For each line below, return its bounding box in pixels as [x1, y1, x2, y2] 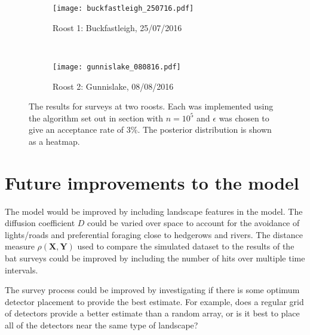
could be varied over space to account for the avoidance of [87, 217, 300, 229]
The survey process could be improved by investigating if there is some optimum [5, 284, 300, 296]
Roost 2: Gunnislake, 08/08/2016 [53, 80, 174, 92]
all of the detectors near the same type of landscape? [5, 318, 198, 331]
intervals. [5, 263, 38, 276]
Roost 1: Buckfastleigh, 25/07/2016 [53, 21, 182, 33]
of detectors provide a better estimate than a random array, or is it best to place [5, 307, 300, 319]
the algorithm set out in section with [29, 111, 163, 124]
